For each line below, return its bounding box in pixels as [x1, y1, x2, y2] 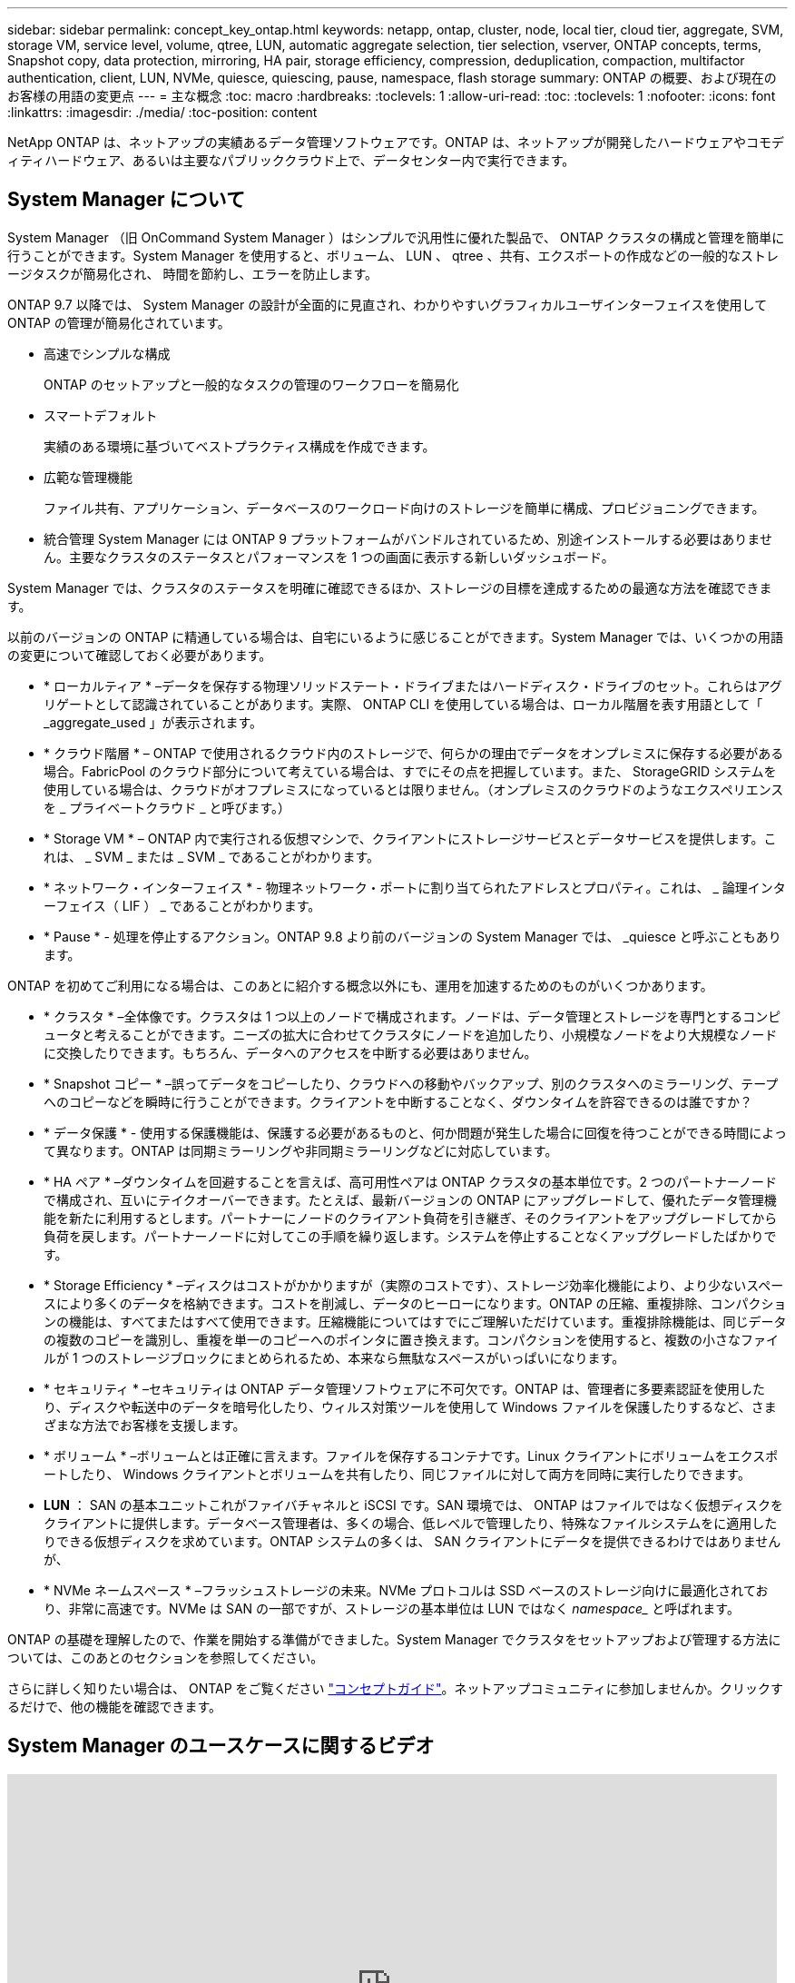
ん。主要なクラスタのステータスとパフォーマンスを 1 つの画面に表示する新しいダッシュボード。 [44, 548, 614, 565]
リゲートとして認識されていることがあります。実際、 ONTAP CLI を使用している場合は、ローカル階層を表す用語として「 [44, 696, 763, 712]
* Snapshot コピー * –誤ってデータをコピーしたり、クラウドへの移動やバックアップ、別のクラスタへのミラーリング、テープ [44, 1075, 779, 1091]
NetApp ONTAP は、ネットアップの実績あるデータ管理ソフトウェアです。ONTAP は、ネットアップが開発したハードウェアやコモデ [7, 134, 784, 150]
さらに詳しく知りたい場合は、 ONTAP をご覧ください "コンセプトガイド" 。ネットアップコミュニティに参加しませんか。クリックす [7, 1680, 784, 1696]
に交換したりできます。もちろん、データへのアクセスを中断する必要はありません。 [44, 1044, 537, 1061]
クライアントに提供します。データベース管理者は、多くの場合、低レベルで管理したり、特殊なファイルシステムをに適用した [44, 1514, 778, 1531]
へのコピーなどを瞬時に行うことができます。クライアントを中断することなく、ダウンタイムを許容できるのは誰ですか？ [44, 1093, 753, 1110]
